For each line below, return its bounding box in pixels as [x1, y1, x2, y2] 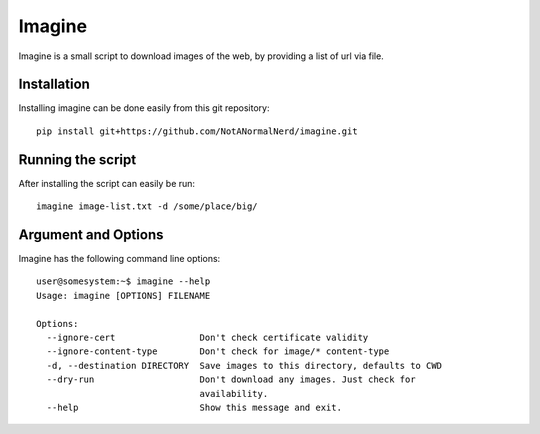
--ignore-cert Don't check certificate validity [46, 332, 369, 343]
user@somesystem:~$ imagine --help [36, 276, 211, 287]
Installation [18, 76, 90, 93]
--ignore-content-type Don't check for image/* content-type [46, 346, 390, 357]
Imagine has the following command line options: [18, 253, 221, 265]
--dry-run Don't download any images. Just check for [46, 374, 416, 385]
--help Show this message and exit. [46, 401, 342, 413]
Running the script [18, 151, 137, 168]
